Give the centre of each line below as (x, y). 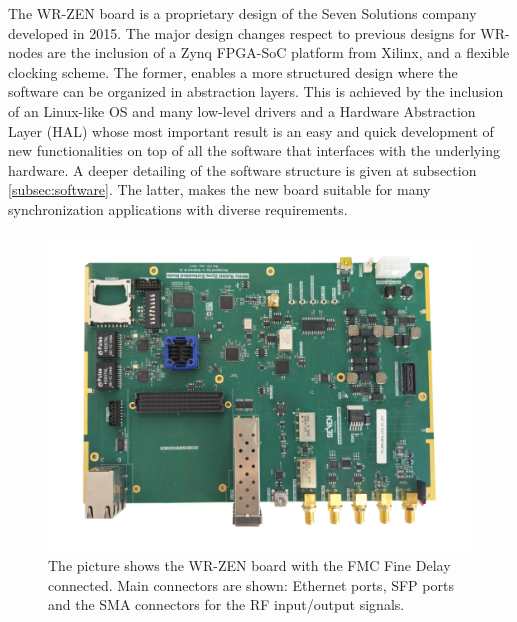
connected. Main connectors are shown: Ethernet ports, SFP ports (251, 584)
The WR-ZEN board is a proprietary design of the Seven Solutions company (242, 13)
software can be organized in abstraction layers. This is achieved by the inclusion (256, 91)
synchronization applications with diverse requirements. (178, 208)
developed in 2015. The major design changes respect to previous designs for (242, 32)
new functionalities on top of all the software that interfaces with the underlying (254, 150)
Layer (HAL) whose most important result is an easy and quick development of (251, 130)
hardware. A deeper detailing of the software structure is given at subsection (242, 169)
